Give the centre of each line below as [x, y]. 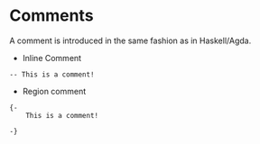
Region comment [54, 91]
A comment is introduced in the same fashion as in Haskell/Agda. [130, 40]
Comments [51, 16]
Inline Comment [52, 58]
